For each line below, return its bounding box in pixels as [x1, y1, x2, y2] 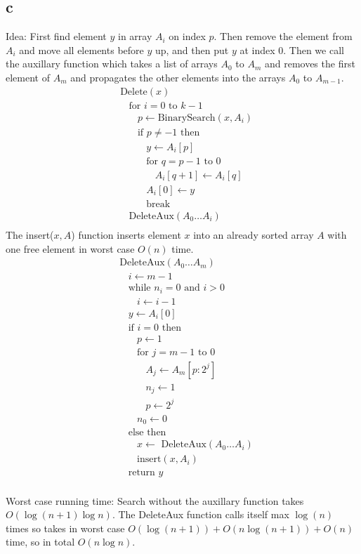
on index [169, 29, 206, 44]
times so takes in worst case [6, 520, 125, 535]
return [128, 468, 155, 478]
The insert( [6, 227, 54, 242]
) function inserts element [71, 227, 181, 242]
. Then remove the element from [214, 29, 353, 44]
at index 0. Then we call [239, 42, 344, 57]
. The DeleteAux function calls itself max [112, 507, 289, 522]
